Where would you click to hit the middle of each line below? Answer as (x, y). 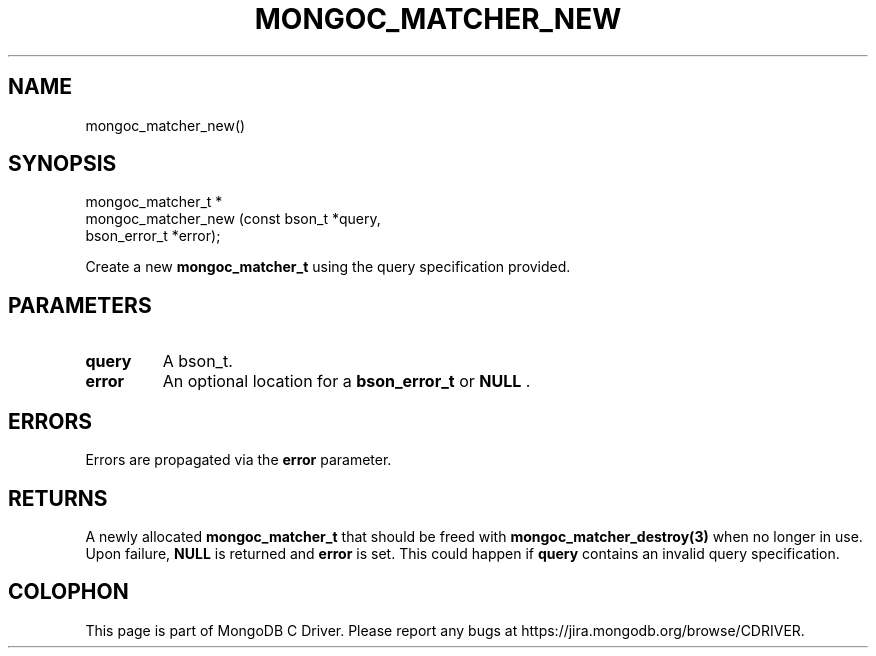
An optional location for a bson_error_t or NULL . (346, 381)
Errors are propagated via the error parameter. (238, 460)
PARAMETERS (80, 305)
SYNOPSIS (62, 164)
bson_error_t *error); (153, 236)
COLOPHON (68, 592)
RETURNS (58, 498)
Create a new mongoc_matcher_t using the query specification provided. (328, 267)
